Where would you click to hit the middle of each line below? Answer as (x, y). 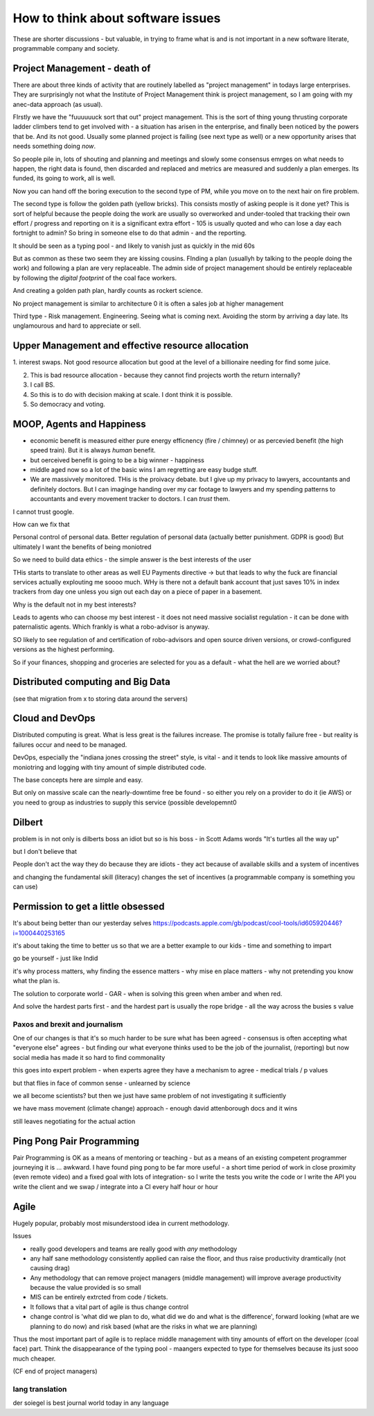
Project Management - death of (82, 68)
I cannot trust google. (43, 512)
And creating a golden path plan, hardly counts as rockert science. (108, 291)
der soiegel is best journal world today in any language (91, 1403)
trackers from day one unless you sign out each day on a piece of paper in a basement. (137, 592)
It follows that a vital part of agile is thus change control (109, 1307)
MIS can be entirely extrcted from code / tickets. (99, 1297)
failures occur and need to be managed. (70, 744)
